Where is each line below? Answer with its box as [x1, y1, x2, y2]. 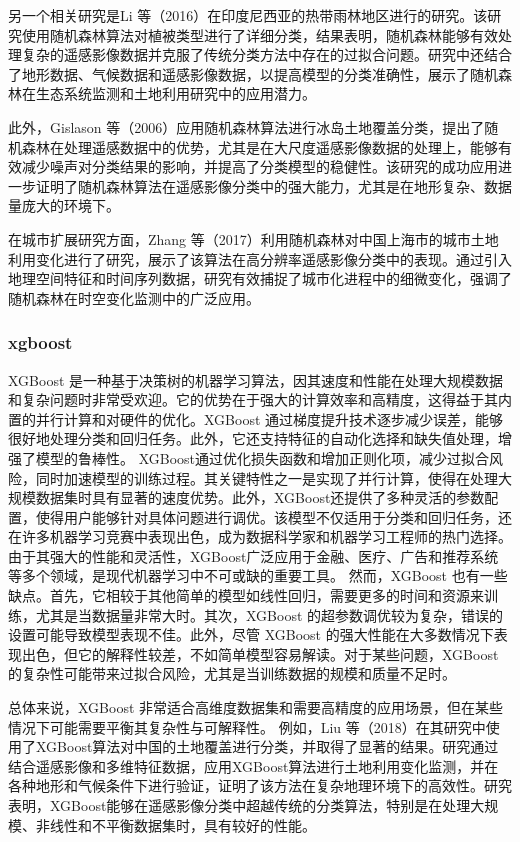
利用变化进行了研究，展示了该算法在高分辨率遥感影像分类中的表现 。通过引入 [8, 248, 512, 269]
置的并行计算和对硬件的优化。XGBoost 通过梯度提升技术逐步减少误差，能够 [8, 408, 504, 429]
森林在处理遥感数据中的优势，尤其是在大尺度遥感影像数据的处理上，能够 [21, 136, 498, 157]
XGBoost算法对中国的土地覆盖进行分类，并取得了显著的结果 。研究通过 [35, 736, 499, 757]
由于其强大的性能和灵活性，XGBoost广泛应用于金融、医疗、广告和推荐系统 [8, 545, 499, 566]
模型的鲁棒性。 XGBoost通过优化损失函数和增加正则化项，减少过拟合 [35, 447, 490, 468]
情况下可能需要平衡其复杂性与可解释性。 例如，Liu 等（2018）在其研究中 [8, 716, 486, 737]
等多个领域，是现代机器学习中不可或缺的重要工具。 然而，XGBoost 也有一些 [8, 565, 508, 586]
